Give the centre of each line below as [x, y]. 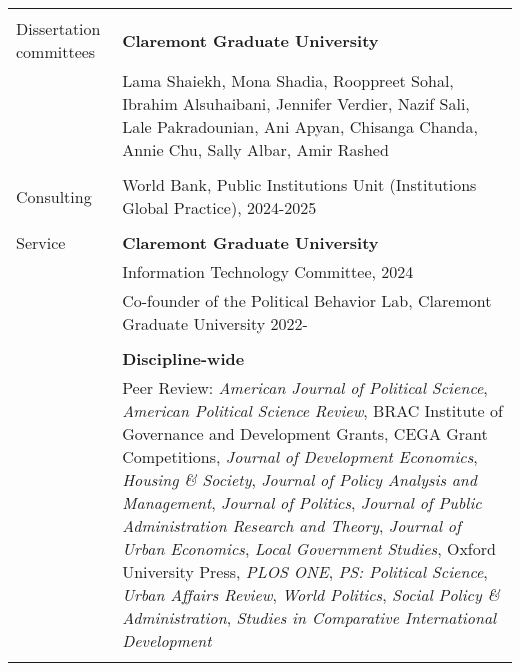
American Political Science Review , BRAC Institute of [312, 410]
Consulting [54, 196]
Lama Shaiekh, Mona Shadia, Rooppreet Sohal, [288, 80]
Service [41, 242]
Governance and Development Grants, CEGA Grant [305, 433]
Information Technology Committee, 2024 [268, 271]
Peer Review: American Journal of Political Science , [305, 387]
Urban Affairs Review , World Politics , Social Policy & [311, 594]
